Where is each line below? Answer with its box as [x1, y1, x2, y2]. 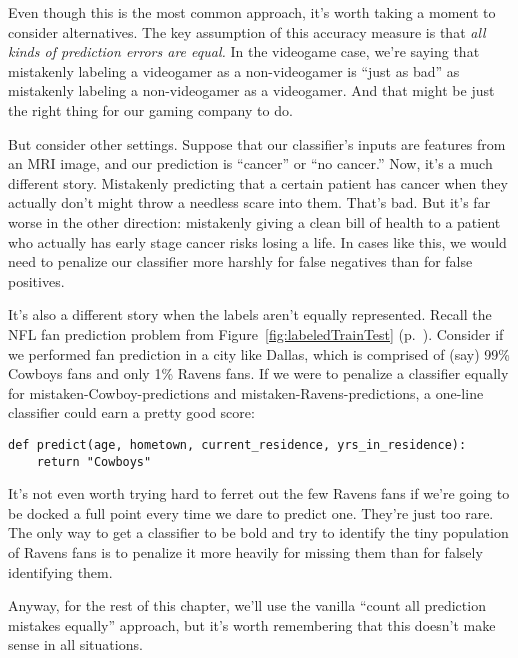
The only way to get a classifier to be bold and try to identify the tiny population [8, 522, 509, 543]
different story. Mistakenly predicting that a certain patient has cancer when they [8, 172, 508, 193]
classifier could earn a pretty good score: [8, 402, 255, 423]
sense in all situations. [8, 634, 143, 655]
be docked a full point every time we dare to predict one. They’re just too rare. [8, 502, 494, 523]
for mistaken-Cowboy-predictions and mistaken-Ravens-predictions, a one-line [8, 382, 484, 403]
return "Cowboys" [36, 454, 152, 469]
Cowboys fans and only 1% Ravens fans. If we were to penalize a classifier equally [8, 363, 509, 384]
